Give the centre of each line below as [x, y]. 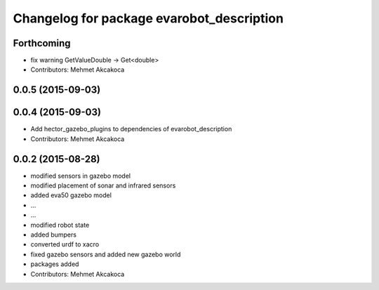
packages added [55, 264]
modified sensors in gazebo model [81, 176]
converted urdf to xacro [65, 244]
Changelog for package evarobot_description [148, 18]
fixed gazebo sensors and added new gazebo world [106, 254]
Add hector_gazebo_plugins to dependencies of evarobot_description [131, 129]
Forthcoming [42, 43]
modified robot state [60, 225]
